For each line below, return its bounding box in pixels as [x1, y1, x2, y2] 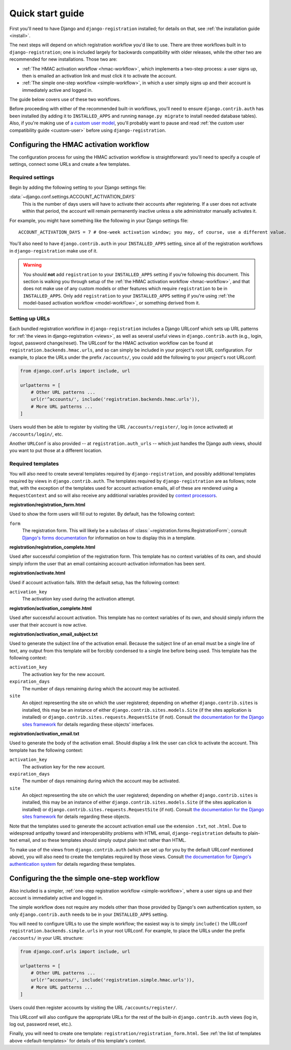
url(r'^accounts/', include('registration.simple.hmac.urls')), [31, 977, 195, 983]
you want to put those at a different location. [9, 447, 103, 454]
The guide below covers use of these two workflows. [9, 96, 121, 103]
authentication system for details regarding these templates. [9, 861, 136, 867]
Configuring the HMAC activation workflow [9, 140, 150, 149]
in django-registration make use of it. [9, 247, 98, 254]
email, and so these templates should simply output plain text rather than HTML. [18, 837, 187, 843]
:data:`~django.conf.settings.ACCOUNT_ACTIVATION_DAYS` [9, 194, 136, 200]
